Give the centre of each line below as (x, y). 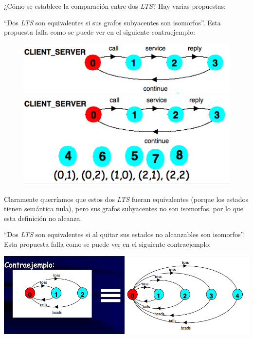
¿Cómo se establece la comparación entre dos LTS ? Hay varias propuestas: (115, 6)
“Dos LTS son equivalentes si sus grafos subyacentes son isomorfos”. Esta (112, 22)
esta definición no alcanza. (43, 218)
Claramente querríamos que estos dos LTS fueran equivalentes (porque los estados (126, 199)
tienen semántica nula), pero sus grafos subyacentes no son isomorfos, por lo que (124, 209)
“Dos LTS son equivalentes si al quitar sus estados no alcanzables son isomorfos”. (125, 234)
